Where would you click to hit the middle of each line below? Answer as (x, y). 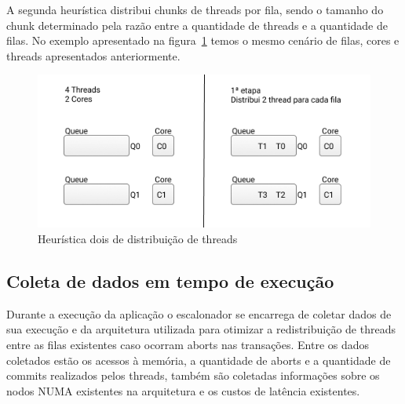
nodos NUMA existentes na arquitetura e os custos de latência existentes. (183, 390)
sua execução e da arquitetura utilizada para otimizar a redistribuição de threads (201, 329)
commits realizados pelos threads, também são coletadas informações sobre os (193, 375)
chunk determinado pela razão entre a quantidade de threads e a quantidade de (197, 25)
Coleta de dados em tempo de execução (170, 280)
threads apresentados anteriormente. (93, 55)
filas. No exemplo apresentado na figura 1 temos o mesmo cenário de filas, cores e (203, 40)
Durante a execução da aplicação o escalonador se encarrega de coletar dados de (199, 313)
